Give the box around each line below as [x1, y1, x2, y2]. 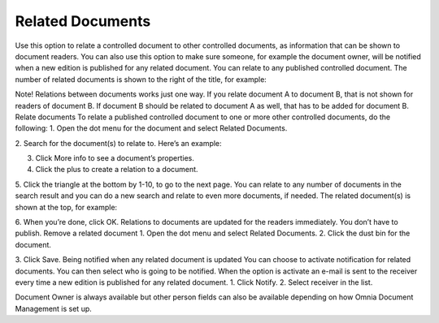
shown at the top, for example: [15, 202, 118, 212]
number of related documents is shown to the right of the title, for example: [15, 74, 267, 84]
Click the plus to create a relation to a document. [35, 165, 198, 174]
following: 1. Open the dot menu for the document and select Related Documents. [15, 123, 288, 133]
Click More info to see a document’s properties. [35, 153, 195, 163]
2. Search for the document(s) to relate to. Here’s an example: [15, 138, 223, 148]
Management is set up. [15, 304, 93, 313]
